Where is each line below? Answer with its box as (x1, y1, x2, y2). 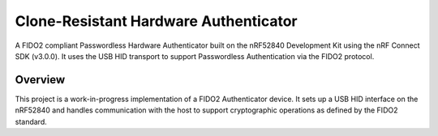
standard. (15, 117, 48, 126)
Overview (15, 73, 66, 87)
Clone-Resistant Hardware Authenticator (15, 12, 298, 30)
